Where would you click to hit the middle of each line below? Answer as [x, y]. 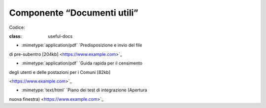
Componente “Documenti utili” [74, 13]
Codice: [17, 27]
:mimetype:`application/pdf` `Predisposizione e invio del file [82, 45]
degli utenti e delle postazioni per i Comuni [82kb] [60, 72]
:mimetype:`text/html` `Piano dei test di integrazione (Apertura [84, 90]
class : [16, 36]
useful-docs [60, 36]
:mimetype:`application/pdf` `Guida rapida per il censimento [82, 63]
